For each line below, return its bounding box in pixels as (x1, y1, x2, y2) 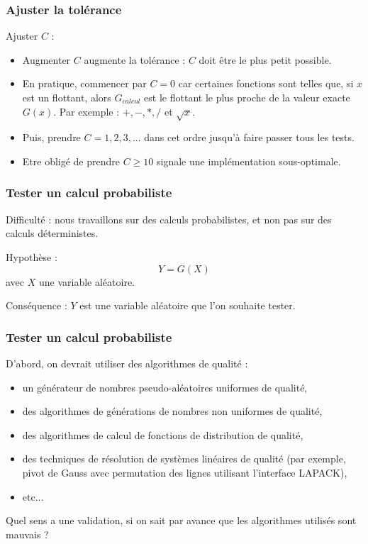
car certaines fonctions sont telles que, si (178, 76, 354, 91)
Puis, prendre (22, 130, 81, 145)
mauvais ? (6, 526, 49, 541)
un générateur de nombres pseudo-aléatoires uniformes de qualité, (22, 379, 308, 394)
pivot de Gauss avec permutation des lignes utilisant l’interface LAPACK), (22, 465, 347, 479)
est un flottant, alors (22, 90, 111, 104)
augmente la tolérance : (84, 52, 186, 67)
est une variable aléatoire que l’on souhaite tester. (79, 298, 296, 313)
